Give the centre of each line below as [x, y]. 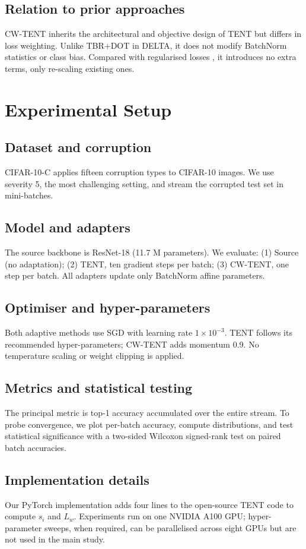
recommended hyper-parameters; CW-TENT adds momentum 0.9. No [132, 344]
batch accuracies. [36, 447]
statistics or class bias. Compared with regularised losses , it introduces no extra [151, 57]
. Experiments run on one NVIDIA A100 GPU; [160, 516]
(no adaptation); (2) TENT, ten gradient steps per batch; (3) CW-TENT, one [147, 264]
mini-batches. [29, 195]
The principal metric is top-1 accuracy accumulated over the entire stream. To [147, 413]
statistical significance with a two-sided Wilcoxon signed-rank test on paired [143, 436]
